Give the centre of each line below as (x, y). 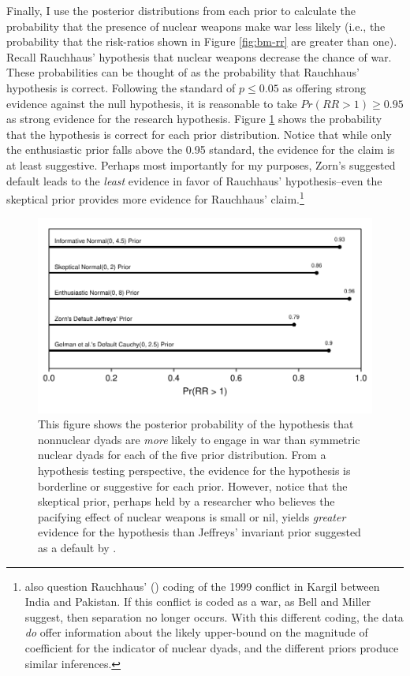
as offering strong (324, 87)
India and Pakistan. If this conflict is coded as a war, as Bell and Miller (198, 601)
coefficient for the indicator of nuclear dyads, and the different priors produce (212, 648)
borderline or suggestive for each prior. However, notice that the (193, 486)
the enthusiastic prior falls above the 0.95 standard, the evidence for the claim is (201, 149)
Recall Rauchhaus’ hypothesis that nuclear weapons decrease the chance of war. (199, 56)
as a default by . (77, 548)
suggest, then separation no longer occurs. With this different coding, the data (214, 616)
